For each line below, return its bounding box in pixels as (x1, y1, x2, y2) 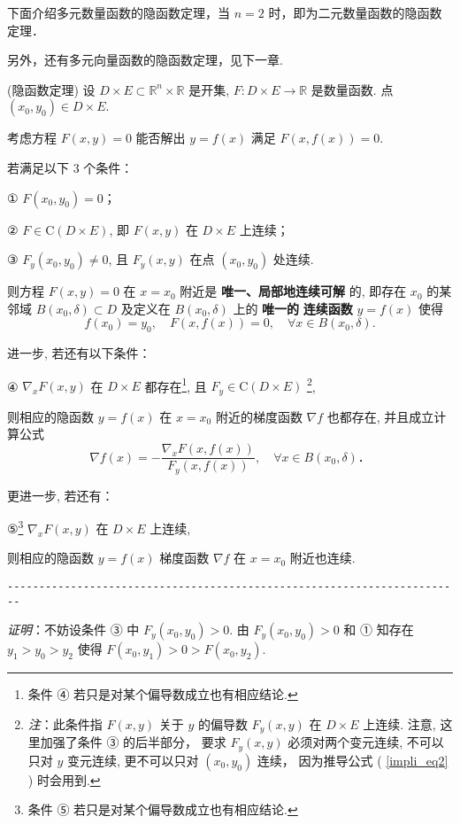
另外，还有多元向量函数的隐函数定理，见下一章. (7, 51, 283, 69)
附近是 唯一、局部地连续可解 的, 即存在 (180, 282, 407, 300)
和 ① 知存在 (343, 620, 414, 639)
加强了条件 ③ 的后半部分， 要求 (40, 733, 226, 751)
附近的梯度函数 (215, 407, 303, 425)
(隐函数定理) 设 (7, 80, 96, 98)
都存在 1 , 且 (144, 374, 207, 395)
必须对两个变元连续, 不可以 (287, 733, 444, 751)
